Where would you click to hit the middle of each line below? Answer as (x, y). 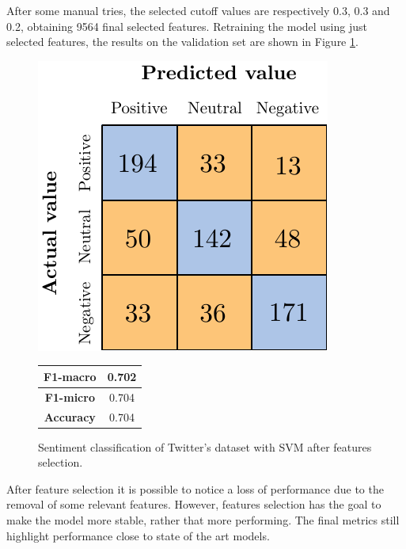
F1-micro (70, 396)
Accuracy (70, 416)
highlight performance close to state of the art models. (138, 535)
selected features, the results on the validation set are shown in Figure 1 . (182, 42)
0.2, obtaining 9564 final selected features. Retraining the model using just (187, 26)
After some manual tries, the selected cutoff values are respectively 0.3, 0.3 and (198, 10)
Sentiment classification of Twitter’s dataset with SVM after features (205, 446)
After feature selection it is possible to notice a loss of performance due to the (195, 488)
